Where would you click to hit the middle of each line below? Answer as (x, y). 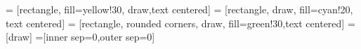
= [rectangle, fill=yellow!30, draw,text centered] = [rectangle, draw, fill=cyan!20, (179, 9)
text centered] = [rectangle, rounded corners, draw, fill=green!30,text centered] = (180, 23)
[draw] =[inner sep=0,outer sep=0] (80, 37)
